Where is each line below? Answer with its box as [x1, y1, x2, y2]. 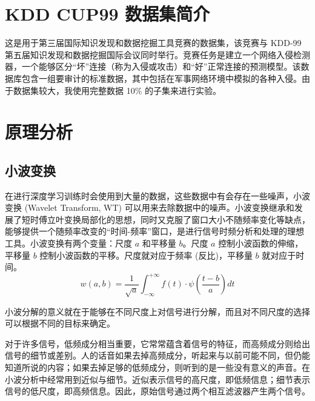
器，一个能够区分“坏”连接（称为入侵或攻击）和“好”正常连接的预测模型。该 [5, 60, 301, 73]
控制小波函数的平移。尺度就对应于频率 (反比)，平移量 [39, 248, 253, 261]
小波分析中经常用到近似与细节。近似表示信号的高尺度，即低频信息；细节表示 [5, 373, 310, 385]
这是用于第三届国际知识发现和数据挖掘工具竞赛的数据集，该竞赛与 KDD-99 [5, 36, 302, 49]
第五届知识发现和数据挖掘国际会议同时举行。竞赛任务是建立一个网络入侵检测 [5, 48, 310, 61]
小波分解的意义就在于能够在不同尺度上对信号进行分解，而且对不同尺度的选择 [5, 305, 310, 317]
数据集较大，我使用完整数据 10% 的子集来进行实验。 [13, 84, 221, 96]
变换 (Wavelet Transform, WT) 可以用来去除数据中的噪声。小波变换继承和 [5, 201, 294, 214]
